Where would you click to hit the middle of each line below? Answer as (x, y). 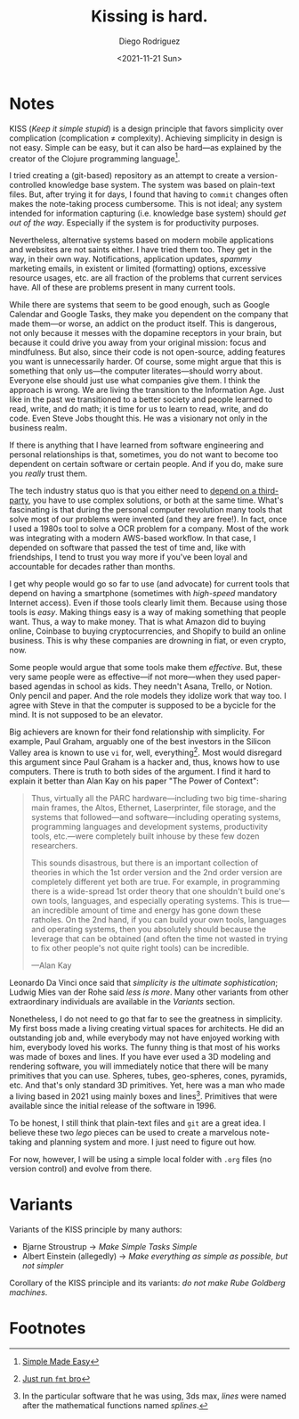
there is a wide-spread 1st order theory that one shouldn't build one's (158, 891)
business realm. (38, 428)
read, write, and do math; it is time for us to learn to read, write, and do (139, 409)
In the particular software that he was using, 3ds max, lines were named (154, 1396)
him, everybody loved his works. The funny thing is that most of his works (145, 1047)
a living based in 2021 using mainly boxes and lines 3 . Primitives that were (143, 1095)
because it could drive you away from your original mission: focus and (138, 343)
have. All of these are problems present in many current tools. (122, 288)
